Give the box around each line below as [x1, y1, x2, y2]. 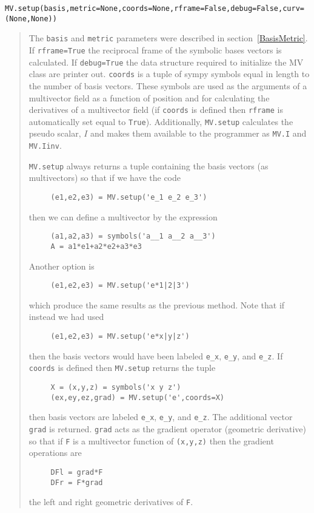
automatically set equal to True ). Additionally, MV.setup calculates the [28, 115, 293, 127]
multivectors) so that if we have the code [28, 171, 181, 184]
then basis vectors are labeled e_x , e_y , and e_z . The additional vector [28, 410, 293, 423]
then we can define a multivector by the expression [28, 210, 218, 223]
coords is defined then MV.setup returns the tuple [28, 361, 216, 374]
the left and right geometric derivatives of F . [28, 495, 193, 508]
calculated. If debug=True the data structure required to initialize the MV [28, 55, 304, 68]
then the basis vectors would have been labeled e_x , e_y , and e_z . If [28, 349, 283, 362]
